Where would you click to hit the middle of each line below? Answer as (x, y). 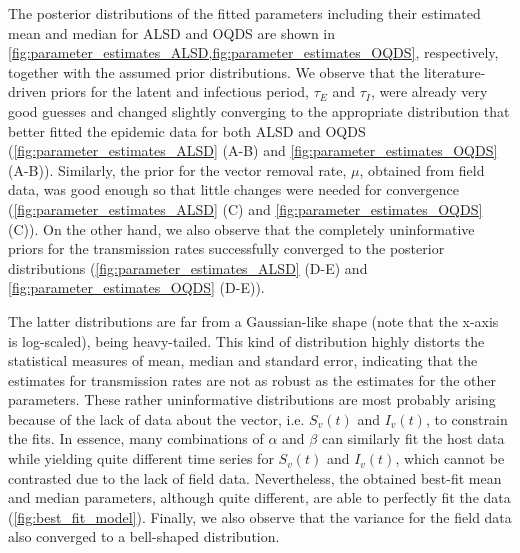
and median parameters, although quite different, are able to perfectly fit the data (259, 497)
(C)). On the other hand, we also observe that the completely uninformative (241, 228)
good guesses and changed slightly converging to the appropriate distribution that (259, 110)
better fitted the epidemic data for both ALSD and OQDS (187, 130)
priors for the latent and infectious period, (180, 91)
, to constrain (466, 418)
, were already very (429, 91)
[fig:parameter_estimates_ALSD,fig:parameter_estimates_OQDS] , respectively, (253, 52)
